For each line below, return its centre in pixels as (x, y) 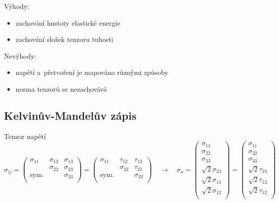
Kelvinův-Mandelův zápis (70, 115)
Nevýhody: (20, 55)
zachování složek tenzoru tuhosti (64, 39)
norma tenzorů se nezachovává (61, 88)
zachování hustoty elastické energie (68, 22)
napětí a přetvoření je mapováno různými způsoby (92, 72)
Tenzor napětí (25, 136)
